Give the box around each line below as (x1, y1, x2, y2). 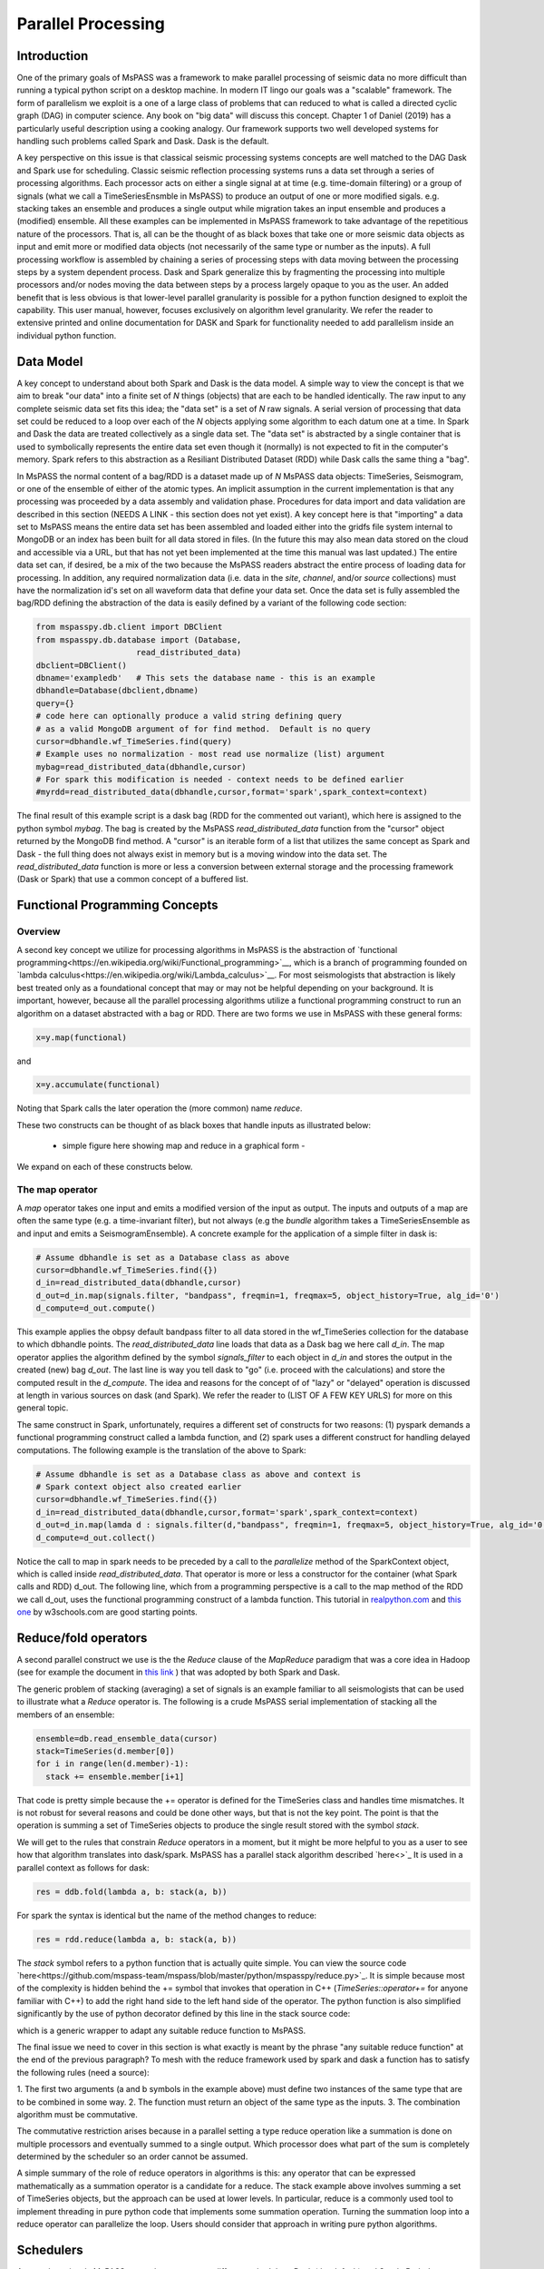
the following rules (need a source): (16, 2067, 150, 2077)
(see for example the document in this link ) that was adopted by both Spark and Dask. (16, 1666, 340, 1678)
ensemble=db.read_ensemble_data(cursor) (35, 1734, 218, 1743)
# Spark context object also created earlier (35, 1481, 242, 1492)
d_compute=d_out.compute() (35, 1303, 156, 1313)
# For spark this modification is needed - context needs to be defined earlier (35, 774, 404, 785)
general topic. (16, 1402, 69, 1413)
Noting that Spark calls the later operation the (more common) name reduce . (16, 1103, 303, 1114)
